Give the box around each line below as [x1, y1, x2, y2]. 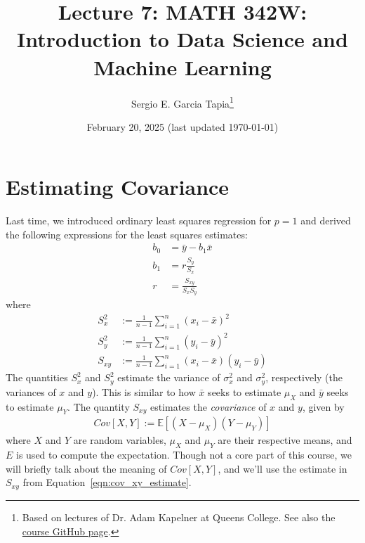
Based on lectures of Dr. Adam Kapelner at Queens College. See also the [22, 509, 336, 524]
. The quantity [67, 399, 130, 414]
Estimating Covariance [6, 172, 230, 201]
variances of [6, 384, 56, 399]
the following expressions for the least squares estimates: [6, 226, 248, 241]
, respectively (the [265, 370, 343, 385]
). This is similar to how [92, 384, 196, 399]
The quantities [6, 370, 68, 385]
